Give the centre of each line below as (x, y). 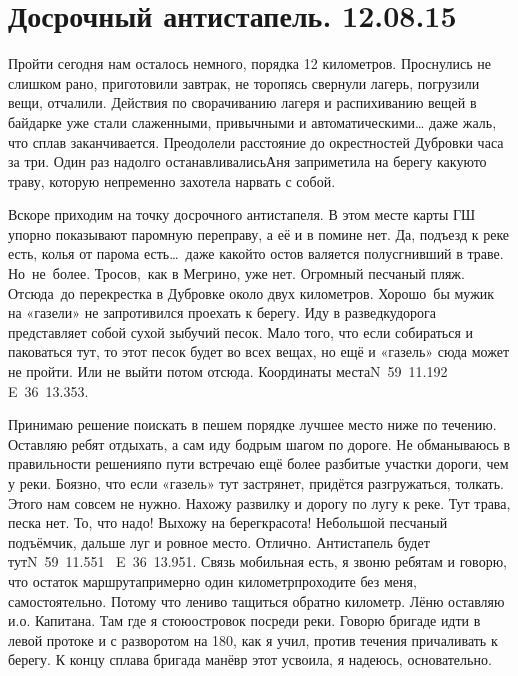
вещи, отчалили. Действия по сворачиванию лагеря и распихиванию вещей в (242, 102)
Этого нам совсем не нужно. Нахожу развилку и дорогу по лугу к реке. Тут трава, (259, 502)
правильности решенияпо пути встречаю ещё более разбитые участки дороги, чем (258, 463)
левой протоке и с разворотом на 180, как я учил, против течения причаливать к (253, 639)
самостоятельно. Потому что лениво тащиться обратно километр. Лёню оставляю (256, 600)
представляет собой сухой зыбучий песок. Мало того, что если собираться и (241, 331)
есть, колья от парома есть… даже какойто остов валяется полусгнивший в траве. (256, 253)
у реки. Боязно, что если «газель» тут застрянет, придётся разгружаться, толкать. (256, 483)
